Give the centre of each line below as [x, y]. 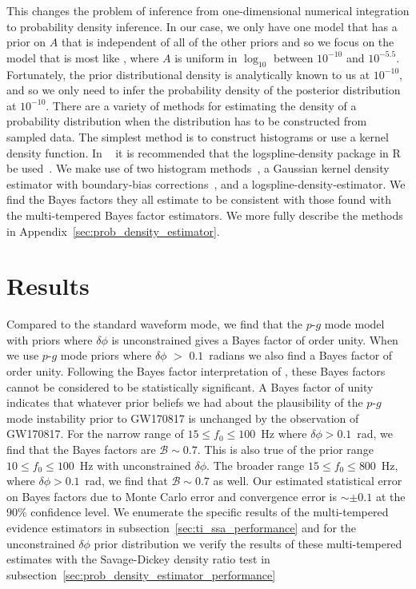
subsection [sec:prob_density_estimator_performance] [141, 574]
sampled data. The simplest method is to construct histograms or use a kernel [198, 136]
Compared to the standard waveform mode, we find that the [155, 324]
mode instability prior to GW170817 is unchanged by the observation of [183, 418]
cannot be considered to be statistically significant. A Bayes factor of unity [190, 386]
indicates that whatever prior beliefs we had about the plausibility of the [185, 402]
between [294, 57]
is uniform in [206, 57]
